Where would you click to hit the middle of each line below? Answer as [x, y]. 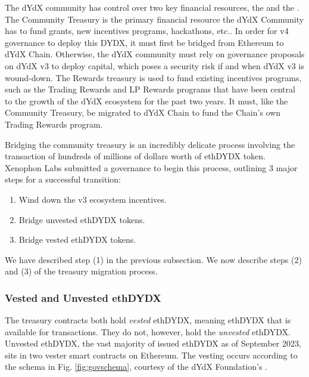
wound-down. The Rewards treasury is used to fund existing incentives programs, [153, 77]
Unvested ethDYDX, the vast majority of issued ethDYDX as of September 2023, [153, 343]
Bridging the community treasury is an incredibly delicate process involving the [150, 144]
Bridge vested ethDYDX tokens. [77, 240]
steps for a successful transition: [63, 179]
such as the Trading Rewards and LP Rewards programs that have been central [150, 89]
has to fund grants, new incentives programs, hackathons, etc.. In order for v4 [147, 31]
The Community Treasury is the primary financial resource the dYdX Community [154, 19]
